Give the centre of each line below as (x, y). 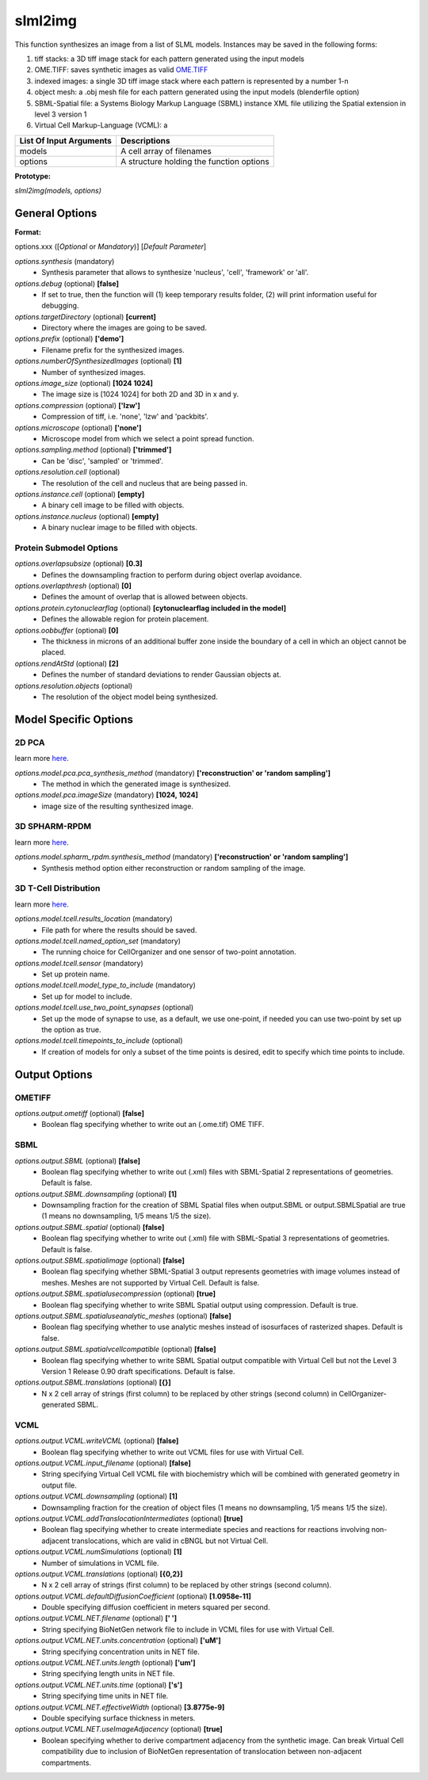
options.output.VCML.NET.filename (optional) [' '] (96, 1618)
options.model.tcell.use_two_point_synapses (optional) (104, 1007)
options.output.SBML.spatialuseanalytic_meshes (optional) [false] (123, 1316)
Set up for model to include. (87, 996)
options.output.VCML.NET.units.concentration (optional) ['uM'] (118, 1641)
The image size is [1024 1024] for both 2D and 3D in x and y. (140, 394)
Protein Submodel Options (67, 548)
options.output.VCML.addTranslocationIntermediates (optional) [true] (129, 1518)
